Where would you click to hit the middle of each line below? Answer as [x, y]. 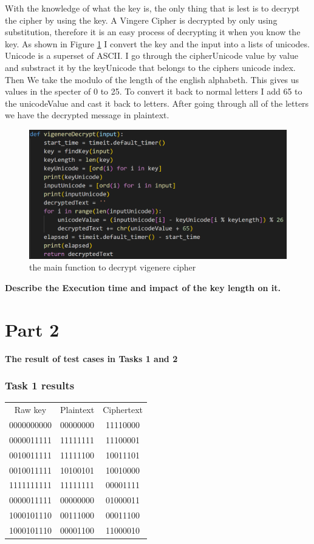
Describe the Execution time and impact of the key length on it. [143, 287]
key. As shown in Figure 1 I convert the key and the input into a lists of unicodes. [157, 43]
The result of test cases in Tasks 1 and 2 [91, 358]
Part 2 [32, 329]
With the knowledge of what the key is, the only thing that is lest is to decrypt [152, 8]
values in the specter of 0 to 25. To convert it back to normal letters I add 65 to [154, 91]
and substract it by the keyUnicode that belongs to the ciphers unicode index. [150, 67]
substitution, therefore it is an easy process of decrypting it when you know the [153, 32]
